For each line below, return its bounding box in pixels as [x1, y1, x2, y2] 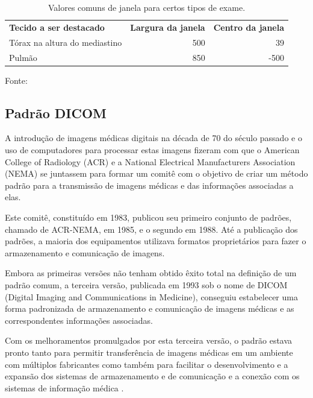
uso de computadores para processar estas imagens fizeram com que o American [5, 144, 300, 156]
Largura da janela [130, 21, 205, 33]
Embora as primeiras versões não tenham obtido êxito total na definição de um [5, 267, 297, 279]
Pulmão [9, 51, 37, 63]
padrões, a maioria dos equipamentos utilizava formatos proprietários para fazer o [5, 235, 306, 247]
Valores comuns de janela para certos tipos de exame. [48, 1, 246, 13]
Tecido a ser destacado [9, 21, 105, 33]
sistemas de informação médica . [5, 381, 124, 394]
